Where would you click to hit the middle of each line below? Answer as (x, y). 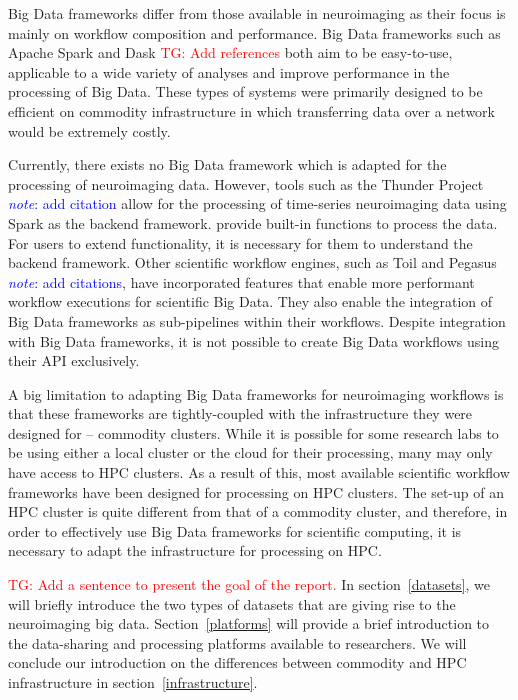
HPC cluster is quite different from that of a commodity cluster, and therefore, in (258, 511)
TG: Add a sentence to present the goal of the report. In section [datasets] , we (249, 584)
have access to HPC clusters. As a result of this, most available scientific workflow (259, 472)
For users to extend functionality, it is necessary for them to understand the (240, 242)
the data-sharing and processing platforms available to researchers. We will (237, 642)
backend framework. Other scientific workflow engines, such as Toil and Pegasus (252, 262)
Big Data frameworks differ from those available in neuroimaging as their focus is (257, 13)
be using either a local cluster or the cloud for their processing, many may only (250, 452)
